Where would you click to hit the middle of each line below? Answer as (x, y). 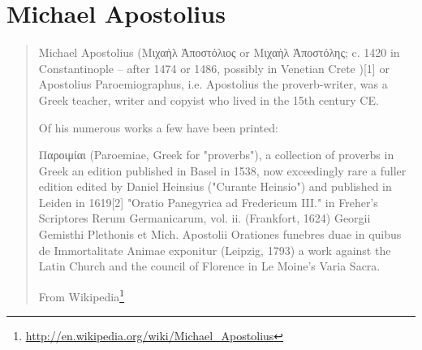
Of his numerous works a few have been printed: (158, 127)
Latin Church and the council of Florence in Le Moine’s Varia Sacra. (209, 266)
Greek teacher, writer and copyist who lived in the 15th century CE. (209, 99)
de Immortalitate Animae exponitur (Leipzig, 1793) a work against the (215, 250)
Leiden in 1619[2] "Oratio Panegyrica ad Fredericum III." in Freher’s (208, 202)
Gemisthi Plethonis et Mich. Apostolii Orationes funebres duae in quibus (220, 234)
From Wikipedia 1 (82, 295)
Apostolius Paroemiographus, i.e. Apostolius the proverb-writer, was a (213, 84)
